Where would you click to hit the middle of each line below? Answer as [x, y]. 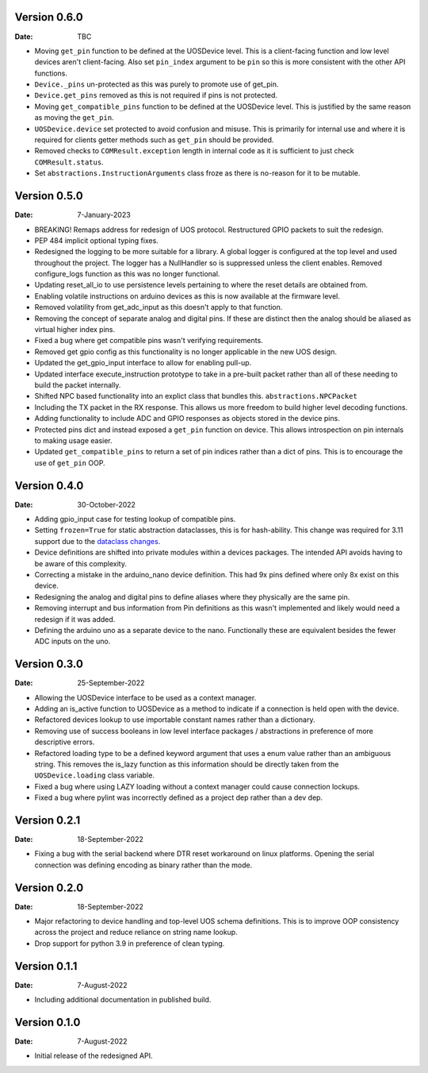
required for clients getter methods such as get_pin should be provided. [154, 140]
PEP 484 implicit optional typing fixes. [96, 240]
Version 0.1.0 [48, 1022]
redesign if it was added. [75, 619]
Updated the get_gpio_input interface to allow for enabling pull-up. [143, 363]
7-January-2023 [104, 215]
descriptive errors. [65, 742]
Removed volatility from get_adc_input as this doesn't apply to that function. [159, 307]
